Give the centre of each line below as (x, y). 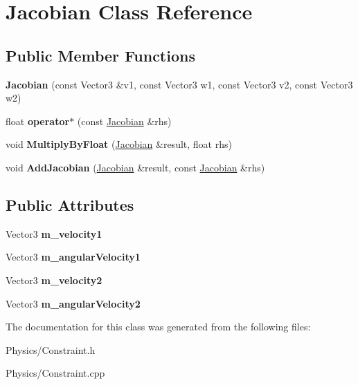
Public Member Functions (100, 55)
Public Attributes (70, 204)
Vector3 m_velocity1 (54, 233)
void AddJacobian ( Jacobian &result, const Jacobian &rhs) (135, 167)
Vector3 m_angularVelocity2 (73, 303)
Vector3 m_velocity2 (54, 280)
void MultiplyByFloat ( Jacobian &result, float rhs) (119, 144)
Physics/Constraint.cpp (55, 373)
